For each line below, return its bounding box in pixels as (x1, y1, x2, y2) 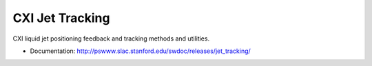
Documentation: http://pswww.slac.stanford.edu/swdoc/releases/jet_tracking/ (30, 47, 251, 55)
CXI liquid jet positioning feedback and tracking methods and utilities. (12, 34, 210, 43)
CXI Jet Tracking (12, 10, 110, 25)
